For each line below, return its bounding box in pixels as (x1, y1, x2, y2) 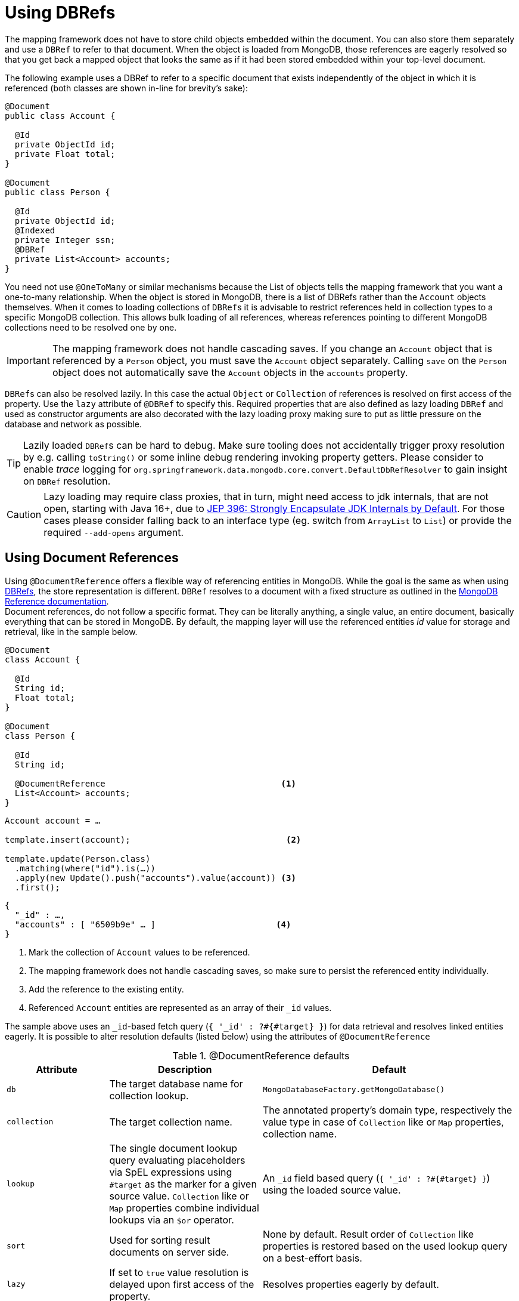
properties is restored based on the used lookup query (262, 1240, 508, 1252)
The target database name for (109, 1077, 243, 1090)
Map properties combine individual (109, 1201, 259, 1214)
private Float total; (14, 149, 116, 159)
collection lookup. (109, 1089, 189, 1102)
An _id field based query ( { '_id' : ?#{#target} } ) (262, 1171, 490, 1184)
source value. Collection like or (109, 1189, 249, 1202)
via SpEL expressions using (109, 1166, 232, 1178)
